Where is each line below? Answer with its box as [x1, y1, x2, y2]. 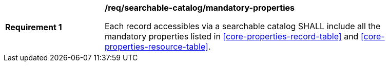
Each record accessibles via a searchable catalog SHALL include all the [105, 21, 381, 31]
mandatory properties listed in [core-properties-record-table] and [105, 31, 359, 41]
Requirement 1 [5, 22, 62, 32]
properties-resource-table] [105, 41, 208, 52]
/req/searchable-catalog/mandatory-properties [105, 3, 295, 13]
